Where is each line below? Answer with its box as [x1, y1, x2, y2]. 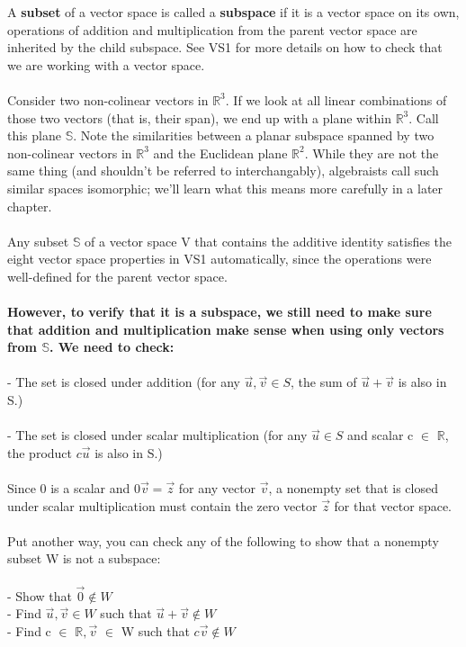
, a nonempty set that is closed [268, 479, 438, 498]
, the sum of [291, 373, 357, 391]
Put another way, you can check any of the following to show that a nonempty [7, 531, 439, 550]
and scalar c [347, 426, 414, 445]
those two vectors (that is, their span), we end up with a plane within [7, 108, 391, 127]
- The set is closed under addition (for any [7, 373, 240, 391]
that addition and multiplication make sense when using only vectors [7, 319, 444, 338]
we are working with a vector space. [7, 55, 205, 74]
